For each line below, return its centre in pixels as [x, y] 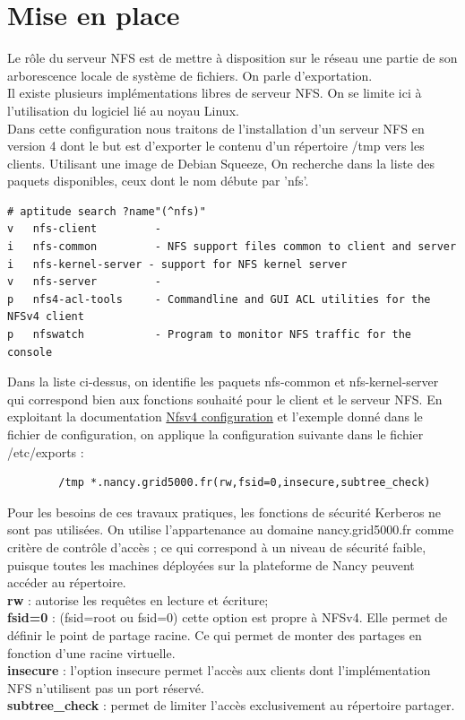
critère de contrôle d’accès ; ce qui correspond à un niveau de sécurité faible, [217, 547]
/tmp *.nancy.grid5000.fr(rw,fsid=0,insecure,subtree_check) [245, 483]
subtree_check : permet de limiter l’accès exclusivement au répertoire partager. [231, 705]
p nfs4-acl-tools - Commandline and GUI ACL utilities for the [219, 299]
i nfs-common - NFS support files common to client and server [232, 247]
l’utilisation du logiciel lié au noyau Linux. [123, 110]
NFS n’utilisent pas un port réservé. [106, 687]
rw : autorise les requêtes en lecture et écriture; [138, 599]
